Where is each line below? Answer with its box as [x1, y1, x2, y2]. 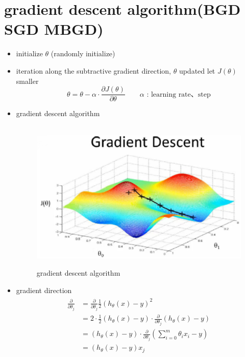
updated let [179, 65, 215, 76]
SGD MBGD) [4, 18, 104, 39]
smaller [16, 75, 39, 86]
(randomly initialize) [51, 48, 115, 59]
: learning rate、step [146, 91, 211, 98]
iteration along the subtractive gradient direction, [16, 65, 171, 76]
